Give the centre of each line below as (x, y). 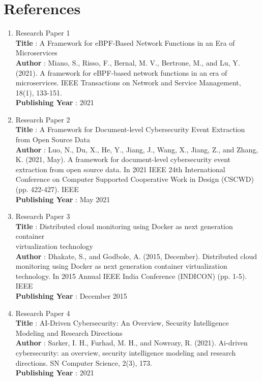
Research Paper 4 (43, 313)
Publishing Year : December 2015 (71, 295)
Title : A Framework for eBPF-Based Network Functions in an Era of (125, 42)
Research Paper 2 (43, 119)
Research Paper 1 (43, 33)
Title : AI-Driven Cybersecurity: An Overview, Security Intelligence (122, 323)
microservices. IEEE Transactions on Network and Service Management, (128, 83)
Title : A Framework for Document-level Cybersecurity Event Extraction (130, 129)
